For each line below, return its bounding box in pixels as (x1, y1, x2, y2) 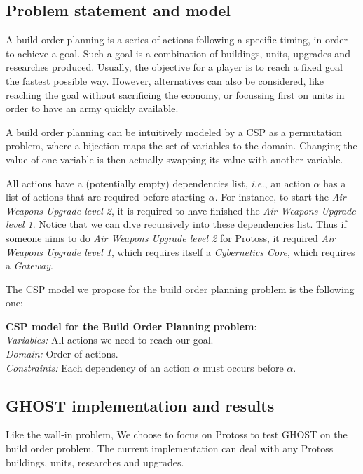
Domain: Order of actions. (6, 346, 118, 361)
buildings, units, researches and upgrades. (6, 454, 184, 469)
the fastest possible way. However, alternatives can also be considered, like (6, 73, 324, 88)
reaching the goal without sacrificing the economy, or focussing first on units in (6, 87, 345, 102)
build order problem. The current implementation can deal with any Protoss (6, 441, 334, 456)
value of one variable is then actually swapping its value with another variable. (6, 151, 343, 166)
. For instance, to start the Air (214, 189, 346, 204)
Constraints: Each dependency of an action (6, 360, 191, 374)
